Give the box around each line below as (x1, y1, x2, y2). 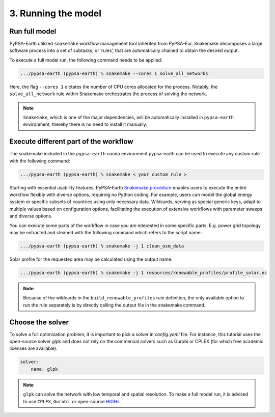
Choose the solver (9, 318, 69, 326)
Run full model (9, 27, 57, 36)
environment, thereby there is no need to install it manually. (23, 121, 147, 127)
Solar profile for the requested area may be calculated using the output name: (9, 256, 173, 262)
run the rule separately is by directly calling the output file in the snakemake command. (23, 302, 206, 308)
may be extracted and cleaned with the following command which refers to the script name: (9, 229, 202, 235)
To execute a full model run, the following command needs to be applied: (9, 57, 162, 63)
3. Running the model (9, 8, 102, 19)
